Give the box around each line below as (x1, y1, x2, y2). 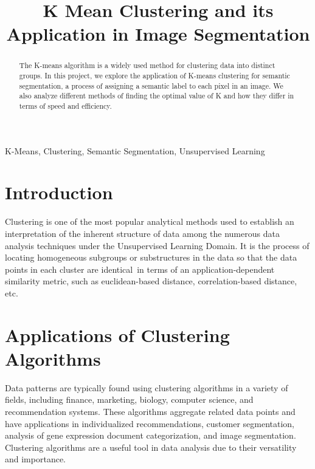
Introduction (5, 180, 113, 205)
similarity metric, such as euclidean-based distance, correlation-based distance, (5, 275, 297, 287)
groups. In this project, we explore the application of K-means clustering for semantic (19, 70, 290, 81)
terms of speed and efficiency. (19, 100, 112, 111)
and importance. (5, 453, 66, 465)
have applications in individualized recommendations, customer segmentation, (5, 417, 295, 430)
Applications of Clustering (5, 322, 230, 347)
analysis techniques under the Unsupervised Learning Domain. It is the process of (5, 239, 310, 252)
